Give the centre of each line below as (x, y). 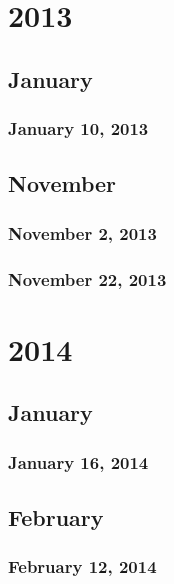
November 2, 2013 (82, 232)
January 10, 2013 (78, 128)
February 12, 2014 (82, 566)
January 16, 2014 (78, 461)
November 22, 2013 (87, 278)
